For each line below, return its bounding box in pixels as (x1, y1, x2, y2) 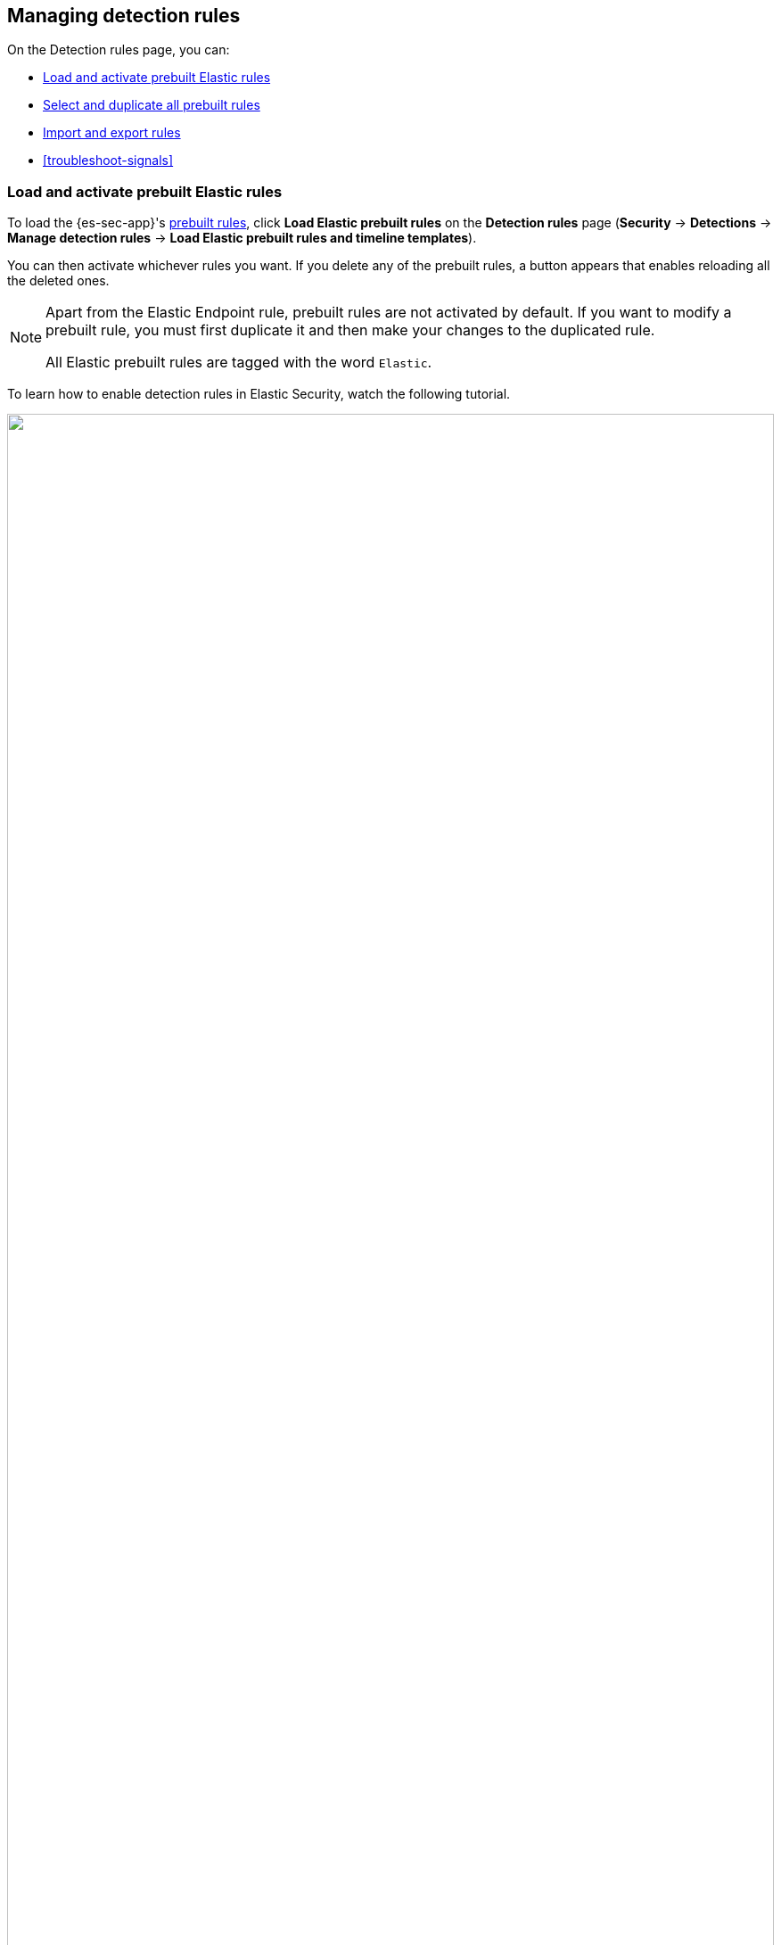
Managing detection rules (7, 4, 241, 27)
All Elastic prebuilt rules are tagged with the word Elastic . (45, 353, 432, 372)
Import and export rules (43, 125, 181, 141)
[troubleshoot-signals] (43, 152, 174, 169)
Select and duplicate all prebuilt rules (43, 97, 260, 113)
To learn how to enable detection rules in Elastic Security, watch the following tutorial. (7, 386, 511, 402)
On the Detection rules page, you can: (7, 42, 230, 58)
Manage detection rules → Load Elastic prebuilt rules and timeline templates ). (7, 230, 477, 246)
